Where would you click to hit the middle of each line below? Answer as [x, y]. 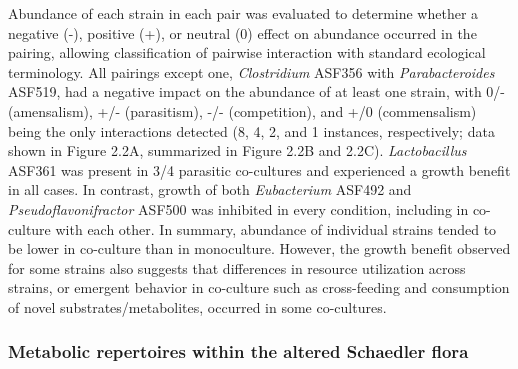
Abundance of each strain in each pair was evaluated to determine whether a [243, 13]
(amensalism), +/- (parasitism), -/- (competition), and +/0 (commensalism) [242, 110]
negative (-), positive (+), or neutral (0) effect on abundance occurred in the [242, 32]
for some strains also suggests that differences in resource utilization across [237, 267]
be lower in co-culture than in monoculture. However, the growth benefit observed [259, 248]
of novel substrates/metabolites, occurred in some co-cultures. [197, 306]
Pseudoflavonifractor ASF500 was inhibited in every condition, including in [238, 208]
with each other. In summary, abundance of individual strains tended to [276, 228]
